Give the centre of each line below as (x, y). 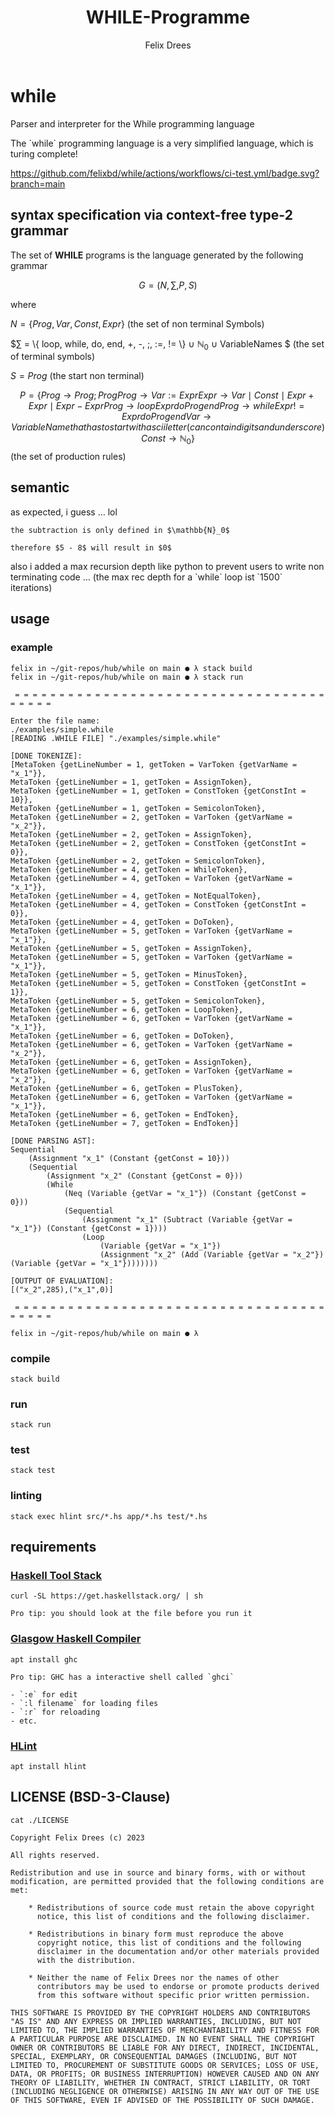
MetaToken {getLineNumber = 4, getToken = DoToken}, (122, 922)
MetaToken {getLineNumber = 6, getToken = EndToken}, (125, 1114)
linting (26, 1496)
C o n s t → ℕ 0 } (168, 439)
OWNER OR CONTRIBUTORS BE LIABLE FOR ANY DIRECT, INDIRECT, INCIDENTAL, (165, 2047)
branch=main (38, 183)
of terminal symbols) (53, 357)
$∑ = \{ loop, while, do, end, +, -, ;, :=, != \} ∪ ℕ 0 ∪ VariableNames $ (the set (167, 344)
